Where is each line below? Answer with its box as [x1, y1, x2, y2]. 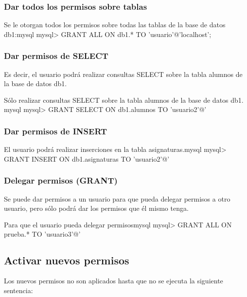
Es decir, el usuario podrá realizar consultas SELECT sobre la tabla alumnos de [4, 69, 243, 79]
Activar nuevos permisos [4, 253, 129, 268]
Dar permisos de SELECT [4, 50, 108, 62]
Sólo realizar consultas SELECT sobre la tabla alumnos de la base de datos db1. [4, 94, 244, 105]
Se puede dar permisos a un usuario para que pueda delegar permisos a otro [4, 193, 230, 204]
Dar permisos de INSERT [4, 125, 107, 137]
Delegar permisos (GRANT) [4, 174, 118, 186]
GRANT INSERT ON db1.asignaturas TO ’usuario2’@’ [4, 153, 170, 164]
